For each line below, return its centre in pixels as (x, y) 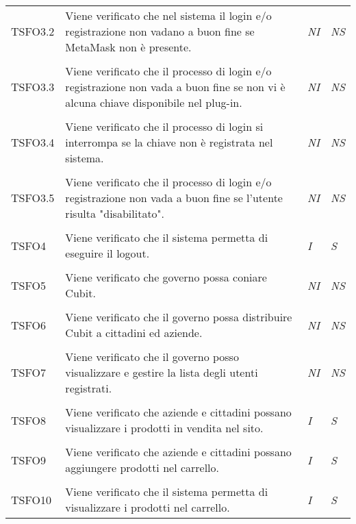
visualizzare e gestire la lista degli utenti (162, 372)
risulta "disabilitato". (115, 213)
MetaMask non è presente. (128, 47)
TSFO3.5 (33, 198)
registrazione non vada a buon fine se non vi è (175, 87)
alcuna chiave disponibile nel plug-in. (154, 102)
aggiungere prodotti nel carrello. (142, 467)
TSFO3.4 (33, 142)
